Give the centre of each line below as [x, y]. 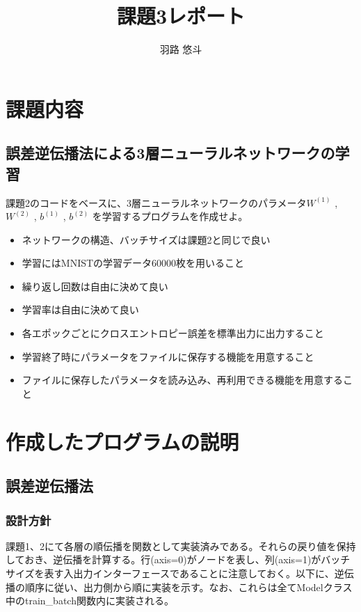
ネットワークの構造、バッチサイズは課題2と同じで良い [146, 239]
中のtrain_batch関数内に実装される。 [90, 601]
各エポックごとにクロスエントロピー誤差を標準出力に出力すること [173, 333]
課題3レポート [181, 16]
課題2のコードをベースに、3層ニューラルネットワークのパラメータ [156, 202]
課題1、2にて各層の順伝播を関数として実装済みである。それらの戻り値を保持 [181, 546]
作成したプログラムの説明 [122, 441]
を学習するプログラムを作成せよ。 [170, 216]
